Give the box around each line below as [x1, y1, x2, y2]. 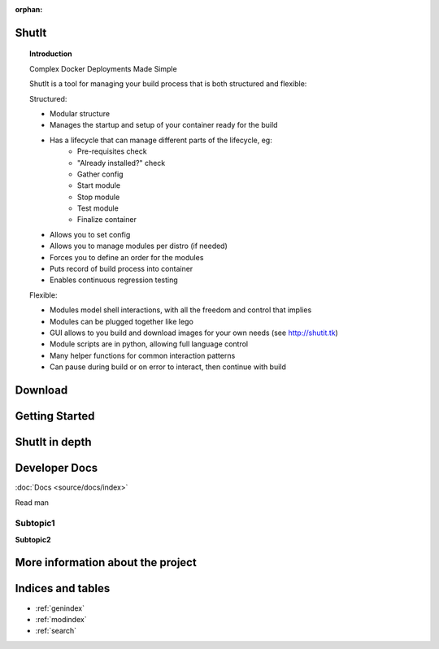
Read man [15, 497, 49, 507]
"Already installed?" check [77, 158, 166, 168]
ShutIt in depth [15, 435, 93, 449]
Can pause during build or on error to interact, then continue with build [50, 362, 286, 372]
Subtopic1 [15, 517, 55, 529]
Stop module [77, 192, 120, 202]
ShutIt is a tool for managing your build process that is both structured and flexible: [29, 79, 307, 89]
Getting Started [15, 409, 95, 423]
